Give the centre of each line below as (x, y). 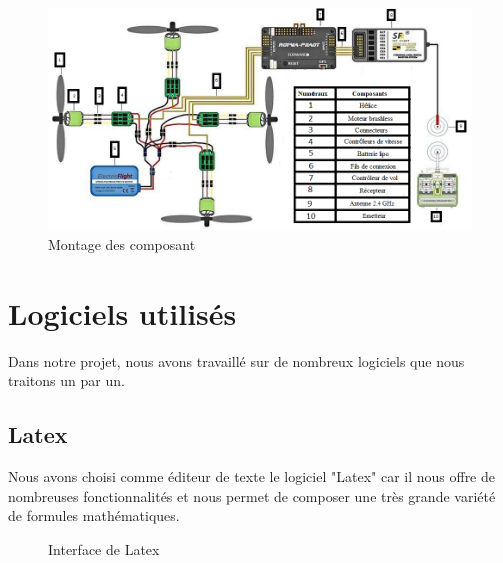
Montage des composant (122, 243)
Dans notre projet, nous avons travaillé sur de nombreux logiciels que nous (236, 360)
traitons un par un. (66, 380)
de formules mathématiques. (94, 515)
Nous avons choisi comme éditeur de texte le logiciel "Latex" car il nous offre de (252, 476)
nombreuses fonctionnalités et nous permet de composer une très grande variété (252, 495)
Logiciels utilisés (122, 312)
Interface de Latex (104, 548)
